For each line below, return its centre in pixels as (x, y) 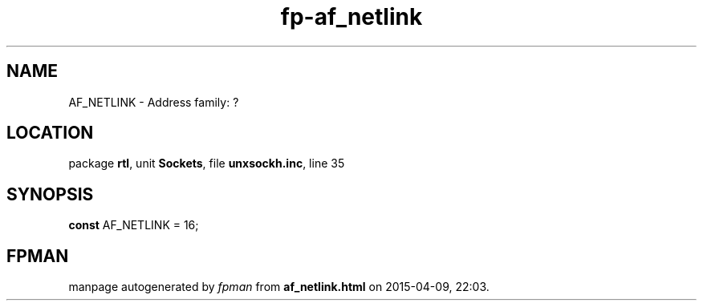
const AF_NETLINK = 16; (134, 225)
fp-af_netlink (351, 17)
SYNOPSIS (50, 194)
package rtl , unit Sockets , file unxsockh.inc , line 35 (207, 164)
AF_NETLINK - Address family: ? (154, 102)
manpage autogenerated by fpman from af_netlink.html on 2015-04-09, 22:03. (279, 287)
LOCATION (50, 133)
